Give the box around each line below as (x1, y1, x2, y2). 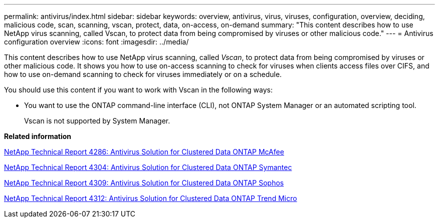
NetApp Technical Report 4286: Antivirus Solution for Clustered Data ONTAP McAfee (4, 147, 284, 156)
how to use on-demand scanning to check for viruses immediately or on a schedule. (4, 70, 282, 78)
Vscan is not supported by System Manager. (24, 116, 170, 125)
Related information (4, 132, 72, 140)
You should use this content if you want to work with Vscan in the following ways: (4, 85, 273, 94)
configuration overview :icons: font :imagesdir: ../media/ (4, 37, 189, 46)
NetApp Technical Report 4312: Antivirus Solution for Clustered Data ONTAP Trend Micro (4, 194, 297, 202)
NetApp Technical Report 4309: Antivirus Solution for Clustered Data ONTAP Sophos (4, 178, 284, 187)
